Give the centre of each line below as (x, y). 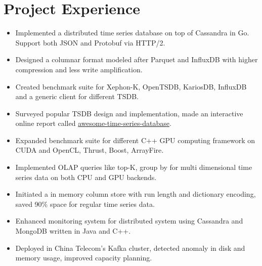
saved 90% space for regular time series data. (85, 204)
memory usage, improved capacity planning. (84, 258)
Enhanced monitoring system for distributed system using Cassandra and (129, 221)
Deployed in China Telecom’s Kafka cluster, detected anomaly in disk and (130, 248)
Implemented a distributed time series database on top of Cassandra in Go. (132, 33)
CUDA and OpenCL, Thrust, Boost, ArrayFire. (90, 150)
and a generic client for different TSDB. (77, 96)
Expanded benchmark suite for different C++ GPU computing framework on (135, 140)
